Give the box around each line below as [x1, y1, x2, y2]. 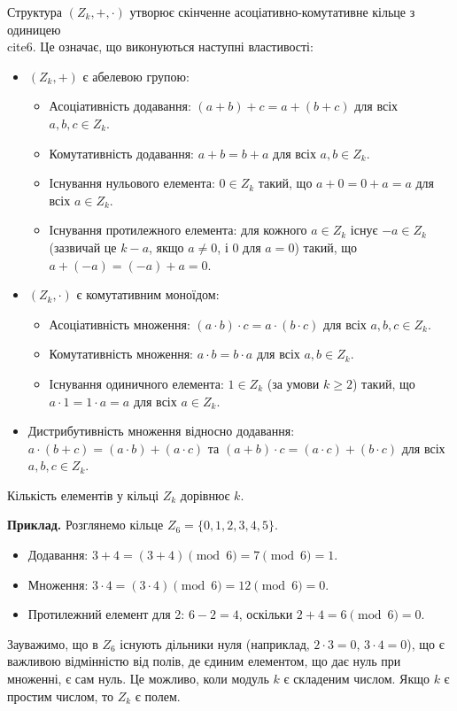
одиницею [7, 19, 61, 38]
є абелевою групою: [82, 66, 190, 85]
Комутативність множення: [49, 344, 193, 363]
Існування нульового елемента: [49, 174, 215, 192]
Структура [7, 3, 63, 20]
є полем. [135, 686, 181, 705]
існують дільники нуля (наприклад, [120, 634, 310, 653]
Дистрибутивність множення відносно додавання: [27, 421, 295, 440]
